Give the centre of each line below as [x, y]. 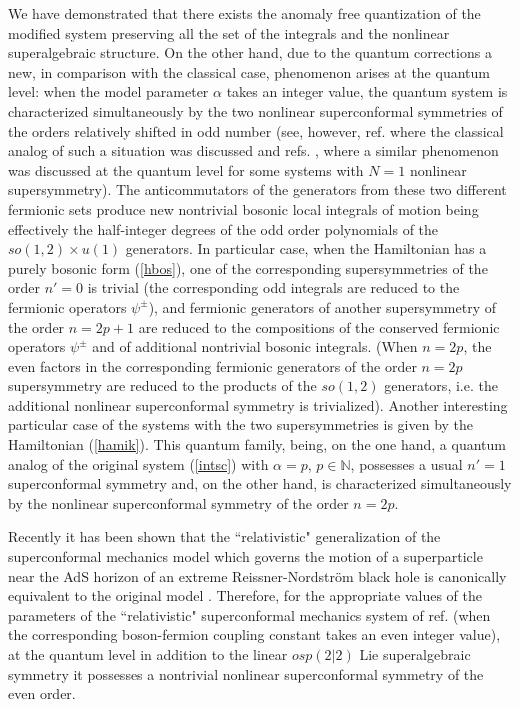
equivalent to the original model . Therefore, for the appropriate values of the [245, 595]
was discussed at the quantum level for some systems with [186, 169]
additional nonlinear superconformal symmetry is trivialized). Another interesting [258, 404]
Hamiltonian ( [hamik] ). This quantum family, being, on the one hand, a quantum [257, 444]
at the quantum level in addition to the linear [148, 654]
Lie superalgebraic [415, 654]
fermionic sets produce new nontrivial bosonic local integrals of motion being [243, 208]
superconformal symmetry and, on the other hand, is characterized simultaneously [260, 483]
